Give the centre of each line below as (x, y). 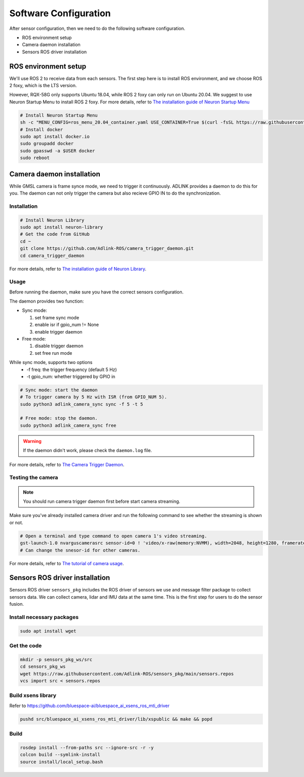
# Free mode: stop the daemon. (59, 418)
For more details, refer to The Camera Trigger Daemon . (67, 464)
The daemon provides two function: (47, 301)
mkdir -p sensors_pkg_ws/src (56, 659)
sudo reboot (35, 158)
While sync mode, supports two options (51, 362)
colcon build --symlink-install (60, 755)
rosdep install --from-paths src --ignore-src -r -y (87, 747)
